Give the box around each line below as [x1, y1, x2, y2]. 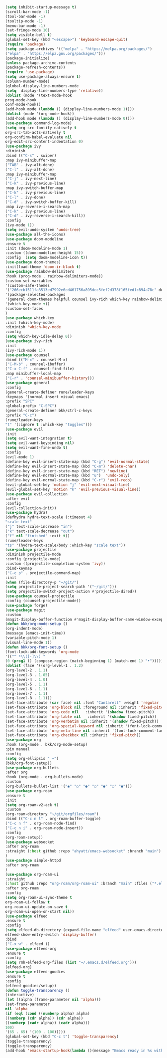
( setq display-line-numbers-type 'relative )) [5, 88, 103, 93]
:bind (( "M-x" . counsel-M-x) [5, 357, 68, 362]
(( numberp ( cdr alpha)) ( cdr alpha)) [5, 1016, 83, 1021]
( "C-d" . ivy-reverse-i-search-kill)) [5, 213, 85, 218]
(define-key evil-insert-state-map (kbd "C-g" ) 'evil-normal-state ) [5, 459, 150, 464]
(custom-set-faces [5, 306, 43, 311]
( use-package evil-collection [5, 491, 68, 496]
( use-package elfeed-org [5, 946, 57, 951]
